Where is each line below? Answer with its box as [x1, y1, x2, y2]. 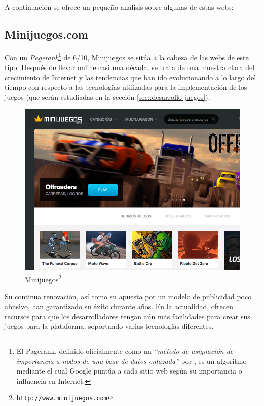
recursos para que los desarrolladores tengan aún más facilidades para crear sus [5, 311, 250, 321]
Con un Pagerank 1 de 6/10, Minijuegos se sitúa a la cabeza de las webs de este [5, 50, 249, 62]
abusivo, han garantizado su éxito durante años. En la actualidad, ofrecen [5, 301, 233, 312]
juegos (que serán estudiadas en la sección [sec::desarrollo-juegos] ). [5, 91, 210, 102]
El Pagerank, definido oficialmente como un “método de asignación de [16, 345, 234, 356]
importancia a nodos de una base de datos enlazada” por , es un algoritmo [16, 355, 247, 366]
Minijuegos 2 [25, 273, 62, 284]
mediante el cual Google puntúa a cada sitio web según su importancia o [16, 365, 242, 376]
